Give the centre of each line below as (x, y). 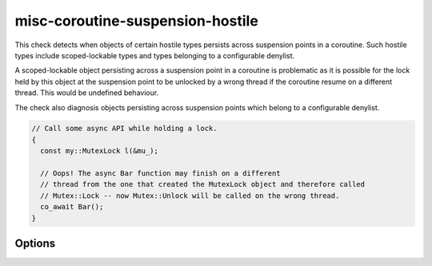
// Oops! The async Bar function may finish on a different (160, 173)
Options (35, 244)
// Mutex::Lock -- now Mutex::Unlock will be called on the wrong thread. (190, 195)
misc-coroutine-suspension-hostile (137, 21)
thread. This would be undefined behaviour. (87, 93)
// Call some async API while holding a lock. (124, 129)
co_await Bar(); (72, 207)
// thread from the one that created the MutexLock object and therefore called (203, 185)
